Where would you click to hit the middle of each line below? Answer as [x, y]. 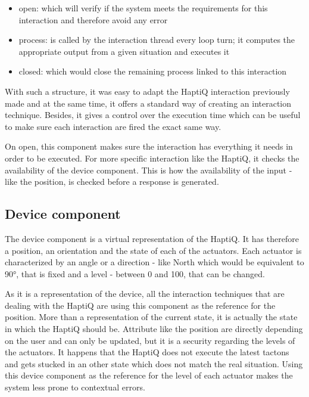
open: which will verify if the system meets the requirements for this [143, 8]
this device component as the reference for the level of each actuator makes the [149, 375]
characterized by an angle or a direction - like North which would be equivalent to [154, 262]
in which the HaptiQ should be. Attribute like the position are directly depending [154, 329]
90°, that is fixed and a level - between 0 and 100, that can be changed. [135, 273]
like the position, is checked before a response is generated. [112, 182]
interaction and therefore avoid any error [93, 19]
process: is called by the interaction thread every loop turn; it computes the [157, 40]
